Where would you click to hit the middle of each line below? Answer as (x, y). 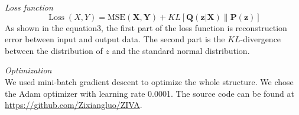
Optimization (28, 70)
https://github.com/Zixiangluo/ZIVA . (74, 105)
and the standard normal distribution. (181, 50)
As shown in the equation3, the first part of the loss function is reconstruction (146, 27)
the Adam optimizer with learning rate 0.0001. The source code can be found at (149, 93)
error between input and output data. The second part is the (115, 39)
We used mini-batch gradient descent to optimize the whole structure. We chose (149, 81)
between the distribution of (54, 50)
